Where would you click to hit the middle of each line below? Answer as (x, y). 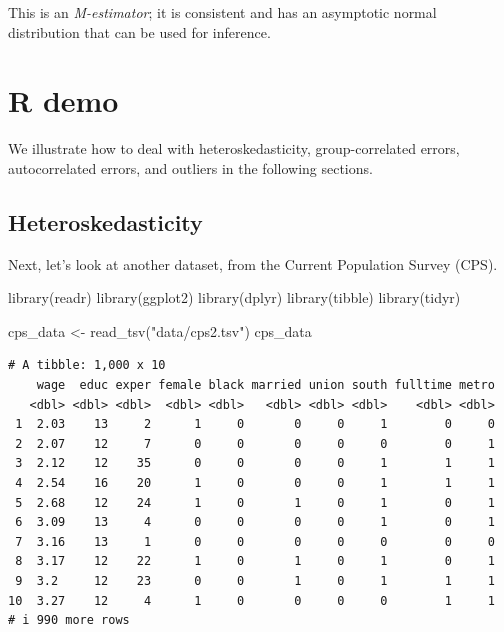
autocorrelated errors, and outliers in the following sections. (190, 167)
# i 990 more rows (69, 620)
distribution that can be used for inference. (139, 31)
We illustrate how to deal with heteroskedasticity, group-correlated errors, (234, 148)
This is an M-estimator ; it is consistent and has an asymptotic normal (222, 12)
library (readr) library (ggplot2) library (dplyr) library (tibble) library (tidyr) (234, 297)
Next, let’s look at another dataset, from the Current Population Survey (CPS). (253, 263)
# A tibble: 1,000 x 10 (87, 365)
